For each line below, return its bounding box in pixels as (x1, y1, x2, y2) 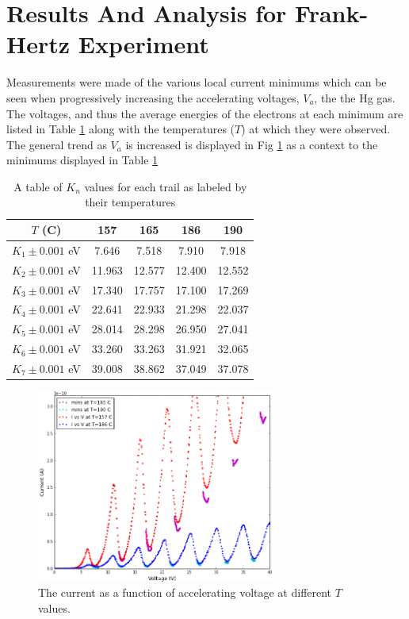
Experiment (78, 28, 209, 60)
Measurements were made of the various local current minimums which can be (6, 74, 387, 90)
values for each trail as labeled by (84, 178, 247, 194)
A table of (13, 178, 63, 194)
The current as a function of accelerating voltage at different (38, 584, 332, 601)
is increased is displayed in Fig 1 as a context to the (125, 136, 378, 152)
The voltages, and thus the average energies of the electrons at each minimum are (6, 105, 403, 121)
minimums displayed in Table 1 (6, 152, 159, 168)
